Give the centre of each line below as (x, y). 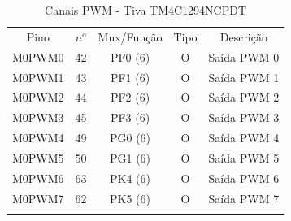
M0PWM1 (38, 77)
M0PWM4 (38, 138)
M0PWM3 (38, 117)
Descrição (243, 36)
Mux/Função (130, 36)
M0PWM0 (38, 56)
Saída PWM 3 (244, 117)
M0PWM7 (38, 198)
